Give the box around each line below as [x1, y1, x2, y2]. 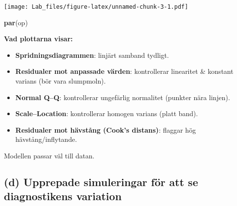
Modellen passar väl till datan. [4, 151, 95, 160]
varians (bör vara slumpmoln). [15, 76, 106, 86]
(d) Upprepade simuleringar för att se [4, 174, 198, 189]
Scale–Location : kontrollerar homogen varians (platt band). [15, 108, 198, 119]
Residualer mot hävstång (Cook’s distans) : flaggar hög [15, 124, 196, 135]
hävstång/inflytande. [15, 134, 77, 144]
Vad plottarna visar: [4, 34, 73, 44]
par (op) [4, 17, 28, 27]
